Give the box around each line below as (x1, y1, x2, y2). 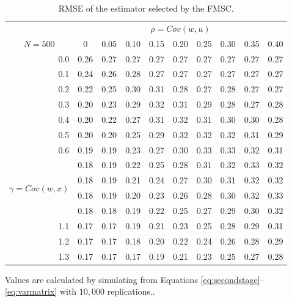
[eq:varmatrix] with (5, 285, 77, 298)
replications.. (107, 285, 155, 298)
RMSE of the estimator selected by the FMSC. (58, 2, 234, 14)
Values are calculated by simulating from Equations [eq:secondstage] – (5, 273, 265, 285)
